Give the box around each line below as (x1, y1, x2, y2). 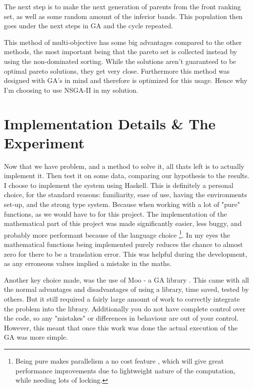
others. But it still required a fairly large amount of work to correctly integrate (4, 294, 240, 304)
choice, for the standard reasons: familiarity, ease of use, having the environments (4, 189, 247, 200)
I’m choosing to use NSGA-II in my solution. (4, 84, 138, 95)
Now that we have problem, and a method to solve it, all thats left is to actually (4, 161, 245, 171)
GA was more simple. (4, 332, 68, 342)
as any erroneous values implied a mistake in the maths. (4, 258, 172, 268)
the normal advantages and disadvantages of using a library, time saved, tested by (4, 284, 249, 294)
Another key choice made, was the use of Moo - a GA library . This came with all (4, 274, 249, 285)
